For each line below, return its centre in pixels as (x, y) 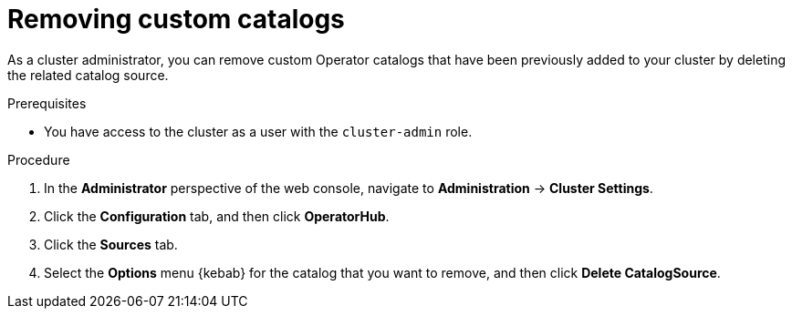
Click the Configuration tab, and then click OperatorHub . (217, 216)
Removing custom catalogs (176, 19)
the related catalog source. (88, 75)
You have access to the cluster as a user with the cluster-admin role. (258, 131)
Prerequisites (47, 103)
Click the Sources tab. (111, 244)
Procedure (39, 159)
